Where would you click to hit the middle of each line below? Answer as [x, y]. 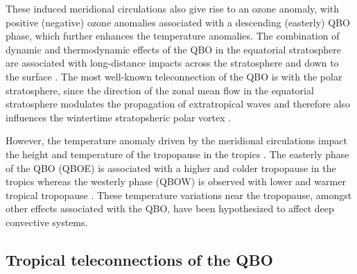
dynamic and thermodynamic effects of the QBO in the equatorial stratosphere [173, 49]
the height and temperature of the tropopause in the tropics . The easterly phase [177, 154]
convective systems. [47, 222]
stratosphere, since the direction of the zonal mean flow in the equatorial [160, 90]
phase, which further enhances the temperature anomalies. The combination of [173, 36]
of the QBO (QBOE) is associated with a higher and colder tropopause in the [171, 168]
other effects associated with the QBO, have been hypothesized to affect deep [170, 208]
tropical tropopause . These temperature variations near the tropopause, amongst [179, 195]
